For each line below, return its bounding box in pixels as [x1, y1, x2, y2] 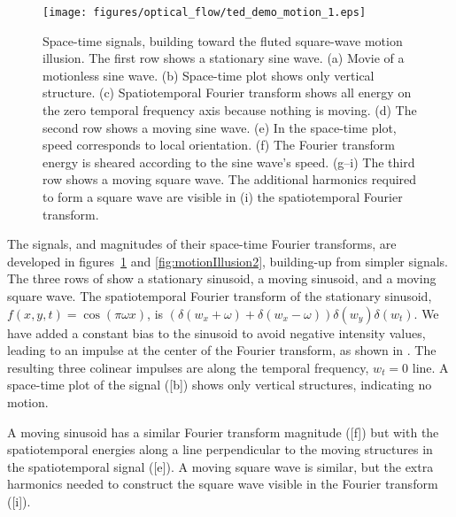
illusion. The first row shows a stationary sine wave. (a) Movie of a [43, 49, 405, 67]
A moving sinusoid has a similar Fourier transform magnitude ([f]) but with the [7, 422, 439, 441]
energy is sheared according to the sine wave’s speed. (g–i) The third [43, 152, 415, 171]
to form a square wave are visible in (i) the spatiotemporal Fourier [43, 188, 403, 205]
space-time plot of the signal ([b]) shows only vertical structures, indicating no [7, 375, 432, 394]
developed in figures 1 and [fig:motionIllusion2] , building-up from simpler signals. [7, 251, 449, 270]
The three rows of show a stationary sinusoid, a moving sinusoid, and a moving [7, 269, 437, 288]
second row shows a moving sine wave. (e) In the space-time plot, [43, 118, 397, 136]
